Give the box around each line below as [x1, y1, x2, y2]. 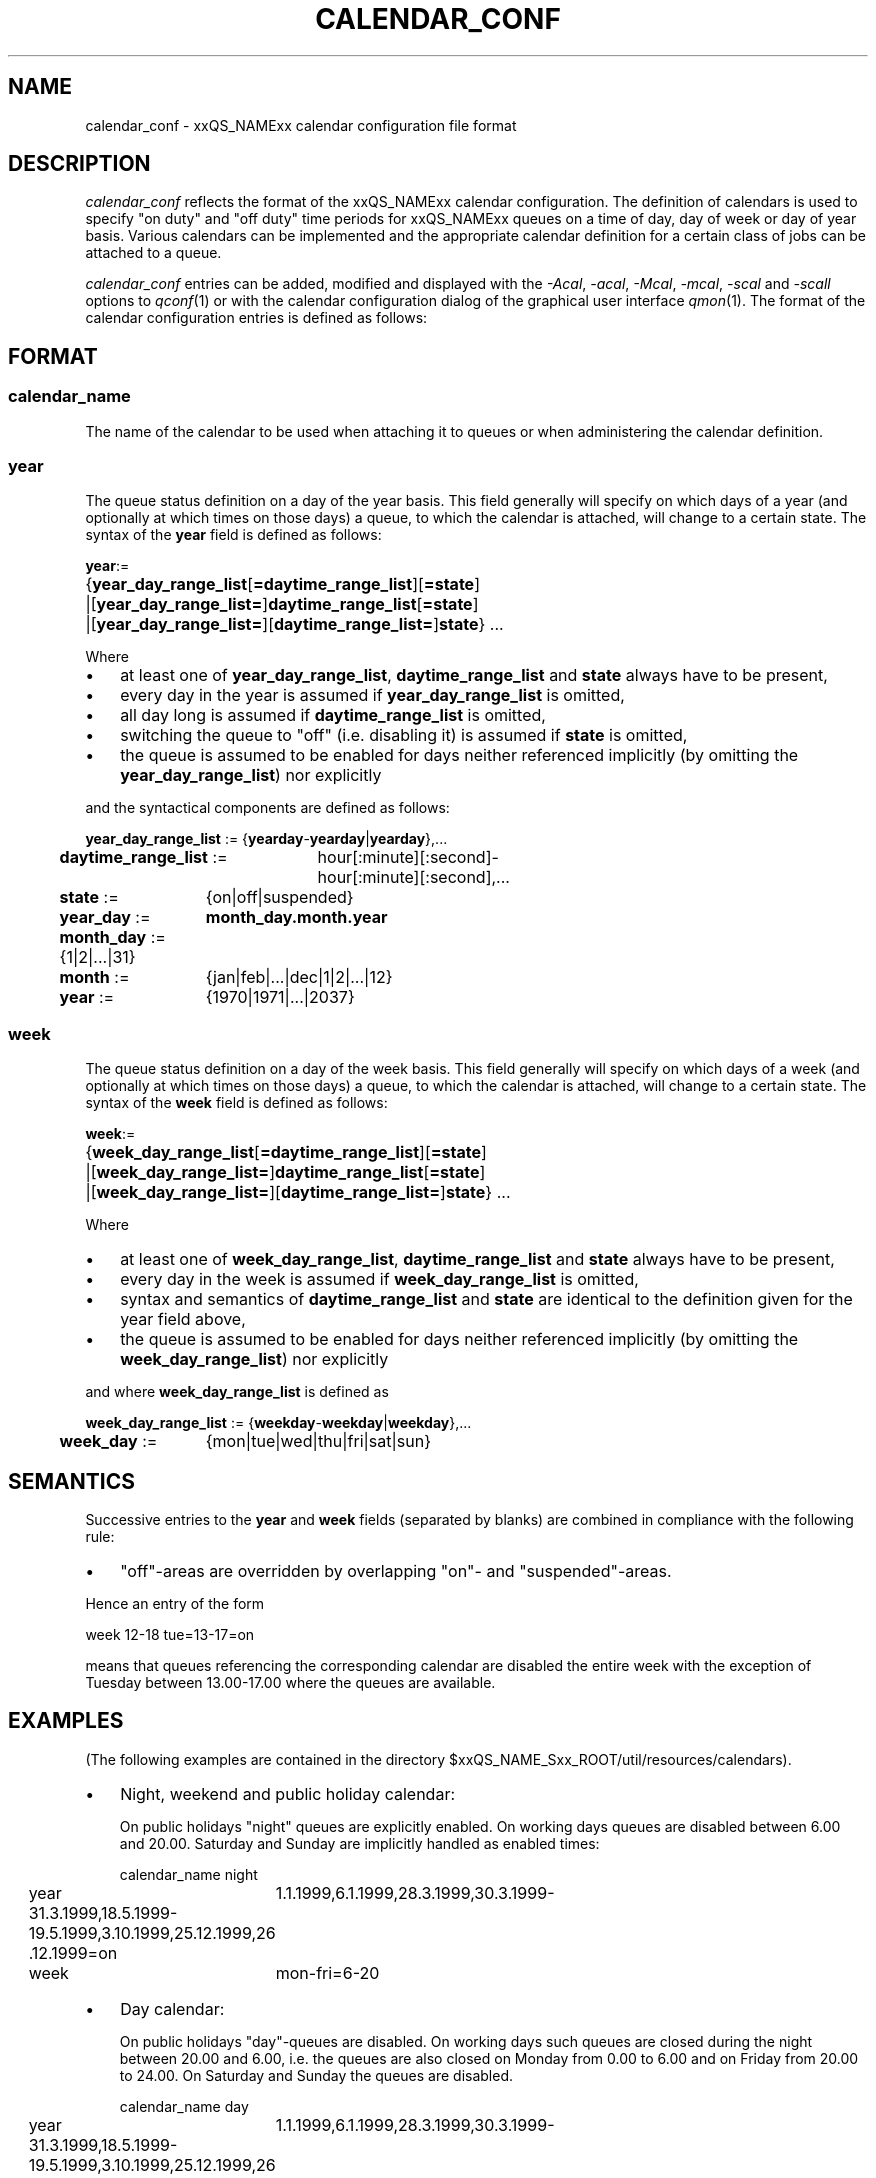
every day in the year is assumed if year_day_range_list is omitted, [120, 685, 625, 706]
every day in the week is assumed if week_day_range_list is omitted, [120, 1269, 639, 1290]
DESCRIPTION [8, 151, 151, 177]
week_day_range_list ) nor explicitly [120, 1349, 389, 1370]
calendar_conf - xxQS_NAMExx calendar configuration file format [85, 116, 517, 134]
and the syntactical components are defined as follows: [85, 799, 450, 817]
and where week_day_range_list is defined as [85, 1383, 389, 1401]
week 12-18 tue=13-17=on [85, 1626, 255, 1643]
